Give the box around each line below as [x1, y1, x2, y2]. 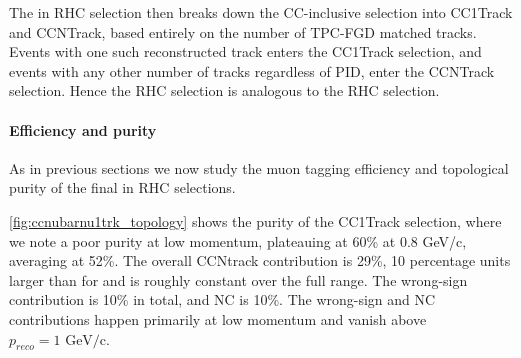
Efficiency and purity [9, 119, 157, 140]
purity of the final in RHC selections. [9, 177, 236, 198]
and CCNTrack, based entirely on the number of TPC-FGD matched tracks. [9, 21, 477, 42]
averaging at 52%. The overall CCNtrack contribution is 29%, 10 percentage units [9, 250, 511, 271]
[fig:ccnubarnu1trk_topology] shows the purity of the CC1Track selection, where [9, 210, 502, 231]
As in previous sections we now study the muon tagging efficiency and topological [9, 157, 509, 178]
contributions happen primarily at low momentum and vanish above [9, 308, 427, 329]
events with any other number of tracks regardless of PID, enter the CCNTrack [9, 60, 495, 81]
